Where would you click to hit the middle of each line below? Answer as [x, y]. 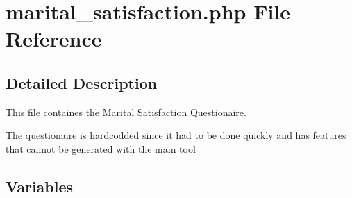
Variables [40, 186]
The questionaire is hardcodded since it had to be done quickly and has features [176, 135]
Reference [54, 39]
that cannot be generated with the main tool [101, 148]
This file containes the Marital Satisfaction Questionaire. [126, 112]
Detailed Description [82, 82]
